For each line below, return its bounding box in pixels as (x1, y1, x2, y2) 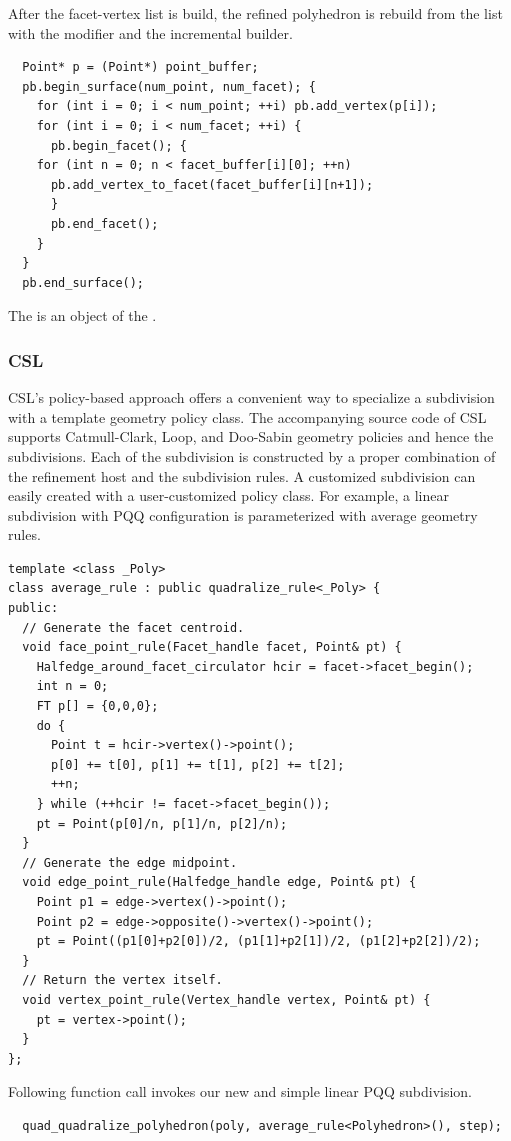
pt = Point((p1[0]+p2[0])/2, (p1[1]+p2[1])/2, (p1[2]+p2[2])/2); (36, 934, 481, 949)
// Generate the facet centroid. (22, 620, 245, 635)
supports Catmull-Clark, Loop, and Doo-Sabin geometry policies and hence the (8, 426, 494, 447)
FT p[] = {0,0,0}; (36, 699, 159, 714)
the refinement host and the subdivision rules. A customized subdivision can (8, 465, 476, 486)
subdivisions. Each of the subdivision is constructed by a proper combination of (8, 445, 496, 466)
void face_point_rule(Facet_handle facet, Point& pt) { (22, 640, 402, 655)
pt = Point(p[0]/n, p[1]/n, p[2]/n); (36, 816, 288, 831)
